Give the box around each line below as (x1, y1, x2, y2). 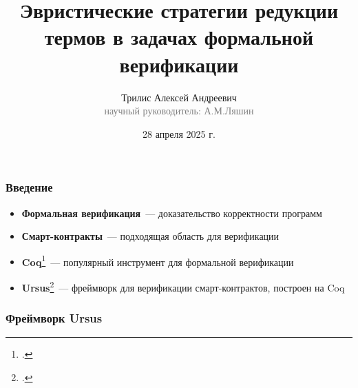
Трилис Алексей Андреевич (121, 90, 237, 104)
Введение (6, 178, 53, 196)
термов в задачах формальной (44, 23, 314, 51)
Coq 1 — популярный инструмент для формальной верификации (21, 252, 294, 269)
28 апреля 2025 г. (143, 126, 215, 141)
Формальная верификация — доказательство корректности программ (21, 205, 322, 220)
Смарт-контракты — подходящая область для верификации (21, 229, 280, 243)
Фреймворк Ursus (6, 309, 103, 327)
